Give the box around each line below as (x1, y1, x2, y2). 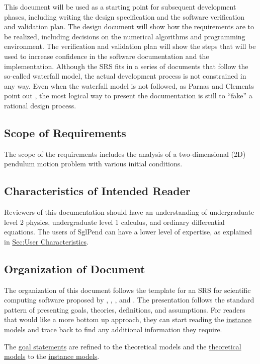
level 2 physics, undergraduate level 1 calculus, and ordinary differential (4, 216, 225, 227)
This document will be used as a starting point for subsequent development (4, 2, 236, 12)
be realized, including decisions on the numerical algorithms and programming (4, 31, 245, 41)
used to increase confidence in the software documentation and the (4, 50, 209, 61)
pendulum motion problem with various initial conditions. (4, 158, 183, 169)
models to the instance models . (4, 351, 100, 361)
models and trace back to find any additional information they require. (4, 324, 222, 335)
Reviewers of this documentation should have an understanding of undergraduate (4, 207, 254, 217)
